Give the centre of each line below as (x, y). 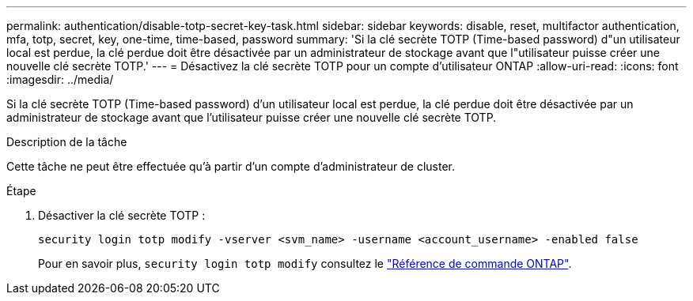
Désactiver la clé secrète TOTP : (122, 215)
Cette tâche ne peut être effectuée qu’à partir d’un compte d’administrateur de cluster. (231, 166)
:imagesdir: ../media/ (60, 79)
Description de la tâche (67, 142)
